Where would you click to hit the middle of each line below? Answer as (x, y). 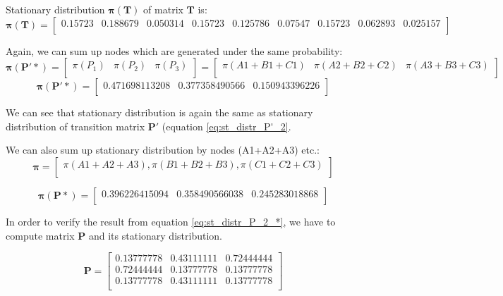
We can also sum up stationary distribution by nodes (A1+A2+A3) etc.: (163, 150)
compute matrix (40, 235)
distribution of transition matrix (75, 126)
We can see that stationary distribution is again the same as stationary (159, 112)
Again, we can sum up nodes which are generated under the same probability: (174, 50)
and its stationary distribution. (155, 235)
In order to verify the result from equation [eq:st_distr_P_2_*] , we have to (171, 221)
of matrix (163, 9)
